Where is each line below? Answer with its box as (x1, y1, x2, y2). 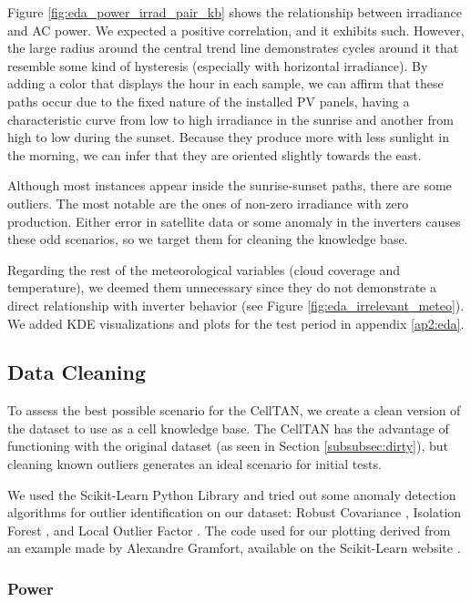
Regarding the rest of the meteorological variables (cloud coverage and (7, 260, 401, 279)
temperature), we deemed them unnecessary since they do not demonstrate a (7, 278, 436, 297)
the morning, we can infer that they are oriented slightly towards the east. (7, 145, 422, 164)
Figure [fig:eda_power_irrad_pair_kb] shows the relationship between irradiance (7, 3, 462, 21)
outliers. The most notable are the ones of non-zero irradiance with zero (7, 193, 409, 212)
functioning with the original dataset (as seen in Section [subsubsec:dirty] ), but (7, 436, 448, 455)
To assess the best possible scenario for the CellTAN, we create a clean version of (7, 401, 461, 420)
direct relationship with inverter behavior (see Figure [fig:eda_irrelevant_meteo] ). (7, 295, 465, 314)
